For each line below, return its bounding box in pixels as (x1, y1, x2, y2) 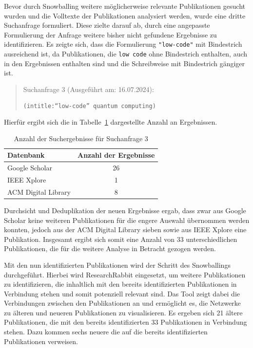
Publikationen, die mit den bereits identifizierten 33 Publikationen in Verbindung (4, 317, 247, 327)
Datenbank (7, 150, 45, 160)
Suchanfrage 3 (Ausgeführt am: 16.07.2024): (23, 84, 154, 94)
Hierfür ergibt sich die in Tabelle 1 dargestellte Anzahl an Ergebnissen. (4, 117, 217, 127)
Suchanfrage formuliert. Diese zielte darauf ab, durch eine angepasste (4, 20, 210, 30)
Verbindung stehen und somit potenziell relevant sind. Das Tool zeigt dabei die (4, 288, 240, 298)
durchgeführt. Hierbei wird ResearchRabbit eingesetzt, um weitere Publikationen (4, 269, 246, 279)
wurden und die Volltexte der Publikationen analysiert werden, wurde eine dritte (4, 10, 246, 20)
